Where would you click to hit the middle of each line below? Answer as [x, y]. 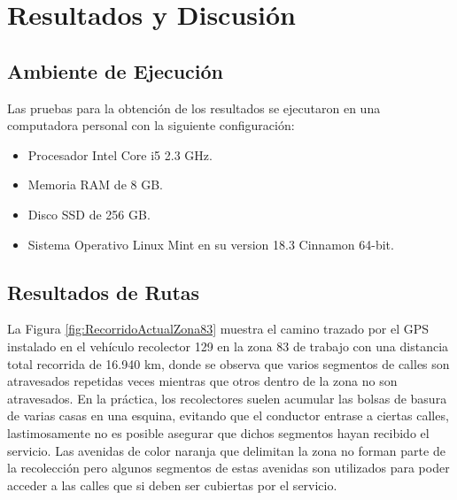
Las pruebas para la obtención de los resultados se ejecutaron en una [194, 108]
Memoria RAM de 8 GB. [95, 185]
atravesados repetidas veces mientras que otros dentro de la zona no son [202, 381]
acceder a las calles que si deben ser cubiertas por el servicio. [172, 485]
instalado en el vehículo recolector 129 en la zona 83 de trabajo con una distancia [228, 346]
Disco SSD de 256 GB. [89, 214]
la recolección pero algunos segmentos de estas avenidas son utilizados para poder [228, 468]
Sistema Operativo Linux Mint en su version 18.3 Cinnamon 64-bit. [211, 244]
